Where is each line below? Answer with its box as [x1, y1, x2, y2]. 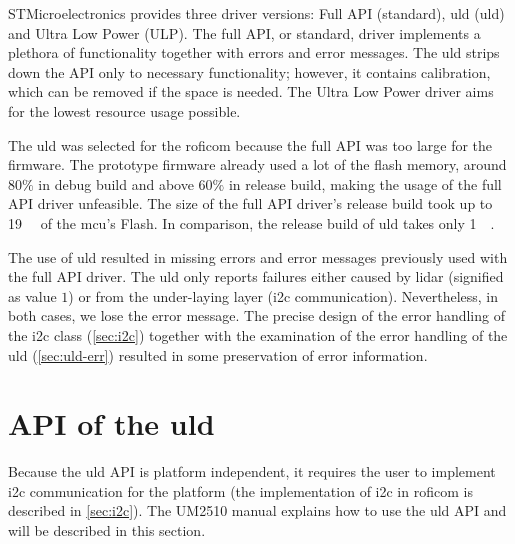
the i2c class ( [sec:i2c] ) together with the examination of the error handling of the [8, 324, 508, 345]
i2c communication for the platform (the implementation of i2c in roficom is [8, 480, 473, 501]
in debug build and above [38, 173, 194, 194]
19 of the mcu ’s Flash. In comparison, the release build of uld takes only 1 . [8, 212, 495, 233]
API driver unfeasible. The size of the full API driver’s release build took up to [8, 193, 493, 214]
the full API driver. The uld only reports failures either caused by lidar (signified [8, 266, 504, 287]
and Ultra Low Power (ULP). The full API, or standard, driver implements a [8, 22, 481, 43]
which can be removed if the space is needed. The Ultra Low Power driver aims [8, 81, 494, 102]
